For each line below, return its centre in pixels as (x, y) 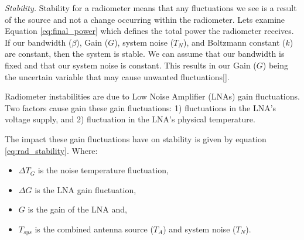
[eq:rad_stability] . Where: (51, 150)
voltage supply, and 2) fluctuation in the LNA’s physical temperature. (130, 119)
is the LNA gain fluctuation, (86, 189)
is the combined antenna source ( (94, 229)
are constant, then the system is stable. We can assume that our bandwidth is (145, 54)
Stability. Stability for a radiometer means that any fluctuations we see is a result (151, 8)
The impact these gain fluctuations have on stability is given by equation (136, 138)
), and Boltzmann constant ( (234, 42)
